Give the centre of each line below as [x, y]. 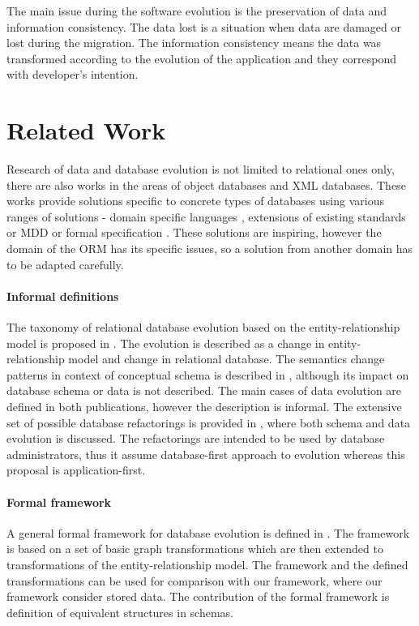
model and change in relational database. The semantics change [227, 359]
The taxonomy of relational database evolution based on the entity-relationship [203, 327]
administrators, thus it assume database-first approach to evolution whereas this [206, 454]
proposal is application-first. [76, 470]
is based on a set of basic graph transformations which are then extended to [195, 549]
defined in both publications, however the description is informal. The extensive [204, 407]
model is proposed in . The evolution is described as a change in [166, 343]
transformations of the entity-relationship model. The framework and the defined [207, 564]
